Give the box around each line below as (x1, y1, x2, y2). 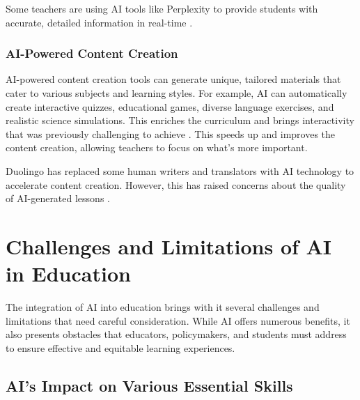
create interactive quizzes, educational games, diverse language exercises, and (6, 99, 334, 114)
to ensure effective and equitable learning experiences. (6, 340, 235, 355)
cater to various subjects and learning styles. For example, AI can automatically (6, 86, 347, 100)
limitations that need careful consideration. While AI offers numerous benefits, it (6, 313, 350, 328)
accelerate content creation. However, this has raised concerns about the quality (6, 177, 346, 192)
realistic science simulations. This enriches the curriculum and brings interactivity (6, 113, 354, 128)
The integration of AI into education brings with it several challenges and (6, 300, 320, 314)
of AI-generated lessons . (6, 191, 110, 206)
